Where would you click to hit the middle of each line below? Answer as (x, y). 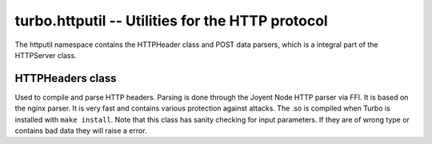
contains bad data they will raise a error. (81, 130)
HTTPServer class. (46, 55)
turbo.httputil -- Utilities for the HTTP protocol (171, 21)
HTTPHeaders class (66, 78)
